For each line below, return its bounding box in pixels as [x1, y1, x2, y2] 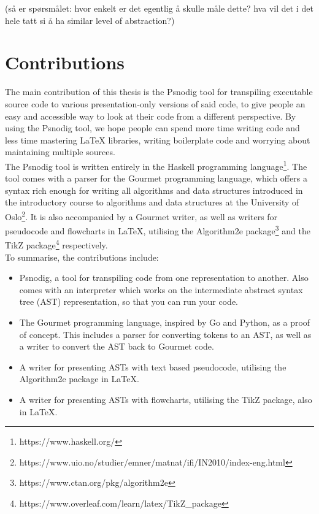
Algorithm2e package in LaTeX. [19, 372, 139, 385]
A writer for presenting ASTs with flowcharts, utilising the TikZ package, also [19, 393, 312, 405]
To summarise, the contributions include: [5, 250, 159, 263]
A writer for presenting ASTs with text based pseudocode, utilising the [19, 360, 286, 373]
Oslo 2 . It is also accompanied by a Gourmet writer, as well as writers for [5, 208, 278, 223]
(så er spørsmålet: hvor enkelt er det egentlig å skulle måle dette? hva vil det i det [5, 2, 313, 14]
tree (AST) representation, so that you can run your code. [19, 295, 238, 308]
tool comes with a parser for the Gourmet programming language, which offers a [5, 172, 307, 185]
